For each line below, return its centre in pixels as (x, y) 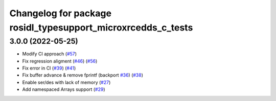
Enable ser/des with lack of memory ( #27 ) (66, 82)
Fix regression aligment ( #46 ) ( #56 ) (60, 61)
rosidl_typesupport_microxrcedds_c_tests (101, 27)
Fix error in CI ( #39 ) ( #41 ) (49, 68)
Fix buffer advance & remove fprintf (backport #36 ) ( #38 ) (83, 75)
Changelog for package (61, 13)
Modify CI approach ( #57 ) (49, 54)
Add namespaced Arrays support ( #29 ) (64, 89)
